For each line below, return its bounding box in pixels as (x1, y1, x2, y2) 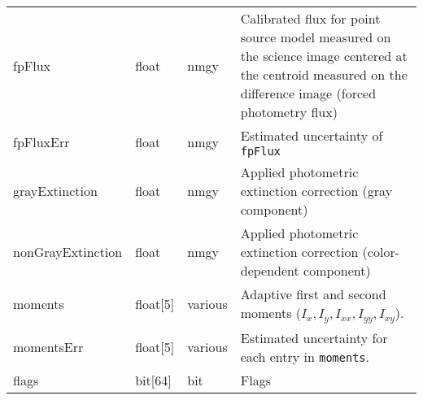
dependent (240, 261, 299, 280)
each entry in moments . (240, 346, 369, 366)
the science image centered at (240, 46, 408, 65)
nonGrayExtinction (13, 242, 123, 261)
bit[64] (135, 370, 172, 389)
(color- (362, 242, 399, 261)
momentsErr (13, 337, 84, 357)
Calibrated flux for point (240, 9, 381, 28)
